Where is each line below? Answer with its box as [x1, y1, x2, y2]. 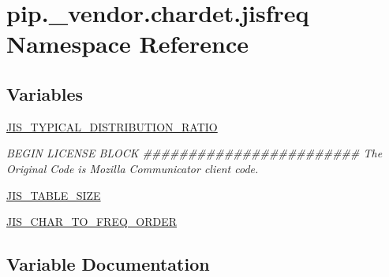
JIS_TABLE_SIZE [6, 187, 101, 203]
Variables [6, 81, 84, 105]
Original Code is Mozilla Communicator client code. [6, 160, 259, 176]
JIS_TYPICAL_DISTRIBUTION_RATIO [6, 118, 218, 135]
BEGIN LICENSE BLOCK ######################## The [6, 145, 383, 161]
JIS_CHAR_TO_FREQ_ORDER [6, 213, 178, 230]
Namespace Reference [6, 28, 249, 60]
